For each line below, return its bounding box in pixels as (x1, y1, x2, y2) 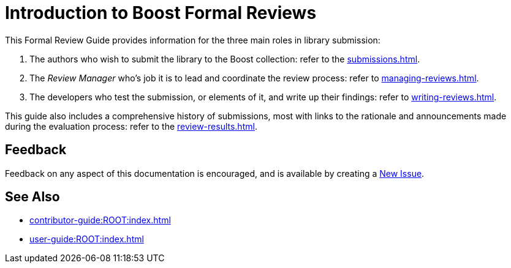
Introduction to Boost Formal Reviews (5, 2, 317, 23)
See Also (5, 189, 60, 205)
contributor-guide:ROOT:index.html (29, 215, 171, 226)
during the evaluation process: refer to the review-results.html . (5, 121, 257, 132)
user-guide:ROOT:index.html (29, 234, 144, 245)
